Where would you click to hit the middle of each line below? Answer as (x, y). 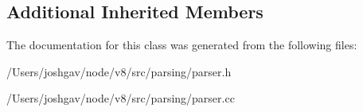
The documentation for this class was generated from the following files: (182, 45)
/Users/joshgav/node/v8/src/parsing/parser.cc (121, 98)
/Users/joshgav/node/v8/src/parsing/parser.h (119, 71)
